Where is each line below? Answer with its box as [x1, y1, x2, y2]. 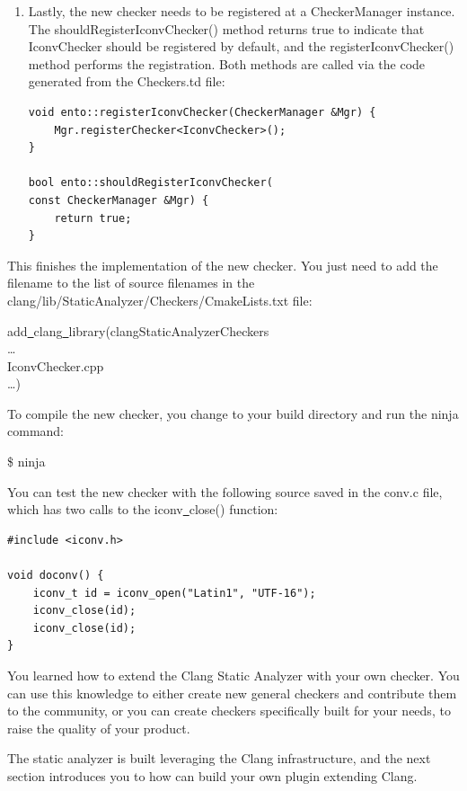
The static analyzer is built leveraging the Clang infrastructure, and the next [7, 749, 431, 768]
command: [7, 422, 64, 440]
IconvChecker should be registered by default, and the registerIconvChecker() [28, 37, 454, 56]
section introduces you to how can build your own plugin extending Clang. [7, 766, 418, 785]
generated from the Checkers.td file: [28, 72, 225, 91]
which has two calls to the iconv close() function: [7, 500, 278, 519]
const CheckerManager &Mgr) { [28, 193, 209, 207]
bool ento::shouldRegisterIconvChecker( [28, 176, 273, 190]
